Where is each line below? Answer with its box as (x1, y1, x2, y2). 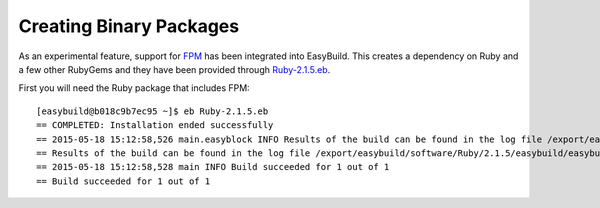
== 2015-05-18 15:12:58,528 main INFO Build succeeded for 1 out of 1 (36, 161, 390, 173)
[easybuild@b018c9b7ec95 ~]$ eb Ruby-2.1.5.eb (36, 105, 269, 117)
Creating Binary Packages (18, 15, 240, 37)
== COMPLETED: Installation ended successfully (36, 120, 274, 131)
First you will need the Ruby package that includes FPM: (18, 82, 250, 94)
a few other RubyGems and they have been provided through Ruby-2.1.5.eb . (18, 63, 331, 75)
